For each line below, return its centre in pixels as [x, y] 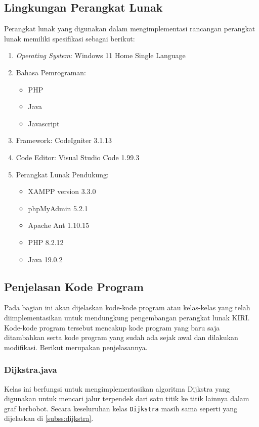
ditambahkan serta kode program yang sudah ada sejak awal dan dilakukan [121, 337]
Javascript [44, 123]
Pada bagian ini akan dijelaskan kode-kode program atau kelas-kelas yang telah [127, 307]
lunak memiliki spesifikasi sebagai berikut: [70, 38]
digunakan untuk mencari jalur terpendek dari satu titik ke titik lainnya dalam [127, 398]
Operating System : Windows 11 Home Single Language [101, 55]
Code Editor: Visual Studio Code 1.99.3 [78, 157]
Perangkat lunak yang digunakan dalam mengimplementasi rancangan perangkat [130, 29]
